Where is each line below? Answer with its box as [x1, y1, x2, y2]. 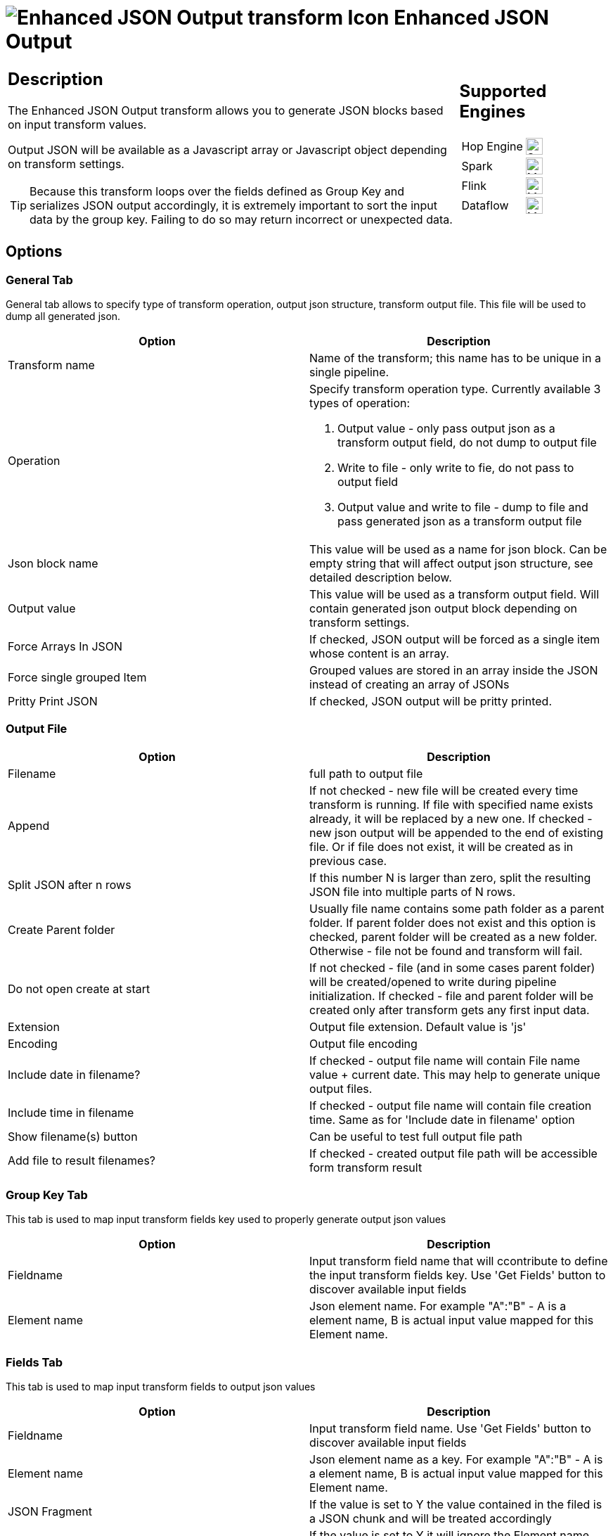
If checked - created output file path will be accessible [309, 1146, 598, 1160]
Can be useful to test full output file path [309, 1129, 523, 1144]
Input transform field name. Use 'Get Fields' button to [309, 1421, 591, 1436]
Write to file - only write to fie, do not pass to [337, 460, 574, 475]
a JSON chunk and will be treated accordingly [309, 1511, 552, 1526]
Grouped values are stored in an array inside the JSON [309, 663, 598, 677]
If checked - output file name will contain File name [309, 1053, 581, 1068]
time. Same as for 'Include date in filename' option [309, 1112, 575, 1127]
